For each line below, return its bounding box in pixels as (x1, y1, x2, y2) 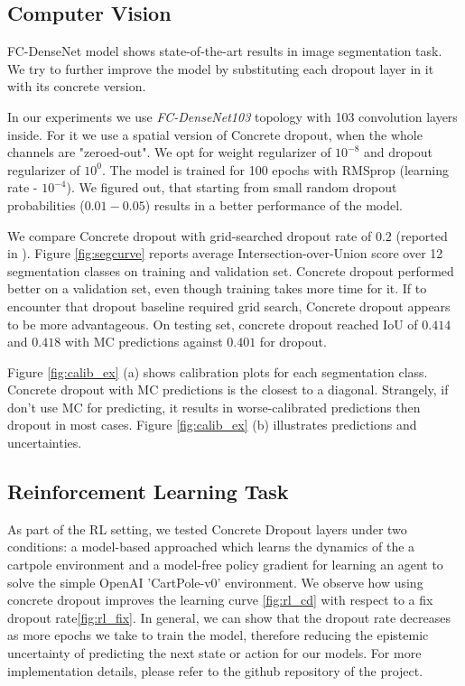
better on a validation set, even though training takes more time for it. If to (7, 279, 427, 298)
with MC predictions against (64, 332, 223, 351)
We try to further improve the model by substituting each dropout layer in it (7, 59, 434, 78)
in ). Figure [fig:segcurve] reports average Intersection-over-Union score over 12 (7, 244, 443, 263)
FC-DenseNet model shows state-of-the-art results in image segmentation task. (7, 42, 442, 60)
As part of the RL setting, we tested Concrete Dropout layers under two (7, 519, 407, 538)
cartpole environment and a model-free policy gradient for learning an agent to (7, 555, 443, 574)
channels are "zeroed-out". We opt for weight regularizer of (7, 143, 331, 162)
